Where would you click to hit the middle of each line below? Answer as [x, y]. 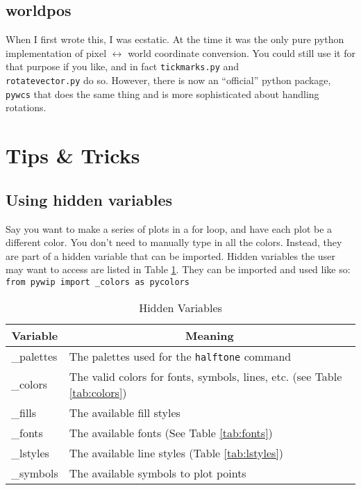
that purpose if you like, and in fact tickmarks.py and [123, 66]
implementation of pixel [56, 52]
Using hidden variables [89, 199]
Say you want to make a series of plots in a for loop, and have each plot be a [169, 228]
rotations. [26, 107]
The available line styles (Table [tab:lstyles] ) [176, 452]
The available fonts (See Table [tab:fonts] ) [171, 432]
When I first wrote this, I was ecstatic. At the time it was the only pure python [175, 39]
